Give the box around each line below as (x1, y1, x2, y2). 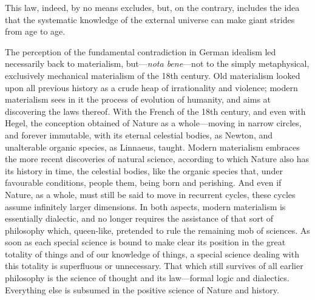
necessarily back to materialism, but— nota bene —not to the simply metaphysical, (5, 57, 310, 70)
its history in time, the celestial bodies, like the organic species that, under (5, 164, 283, 177)
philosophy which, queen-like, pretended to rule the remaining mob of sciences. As (5, 223, 310, 236)
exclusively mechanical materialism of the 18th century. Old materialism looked (5, 69, 300, 81)
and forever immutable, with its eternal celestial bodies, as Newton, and (5, 128, 273, 141)
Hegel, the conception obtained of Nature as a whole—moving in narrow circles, (5, 117, 302, 129)
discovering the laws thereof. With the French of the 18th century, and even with (5, 104, 306, 117)
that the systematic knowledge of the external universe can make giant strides (5, 13, 295, 26)
